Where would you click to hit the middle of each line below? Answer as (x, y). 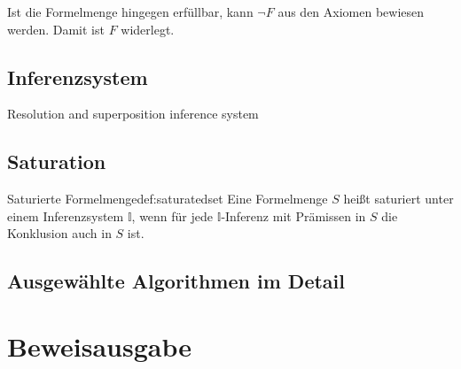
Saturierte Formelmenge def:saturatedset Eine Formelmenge (168, 199)
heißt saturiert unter (398, 199)
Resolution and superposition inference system (133, 114)
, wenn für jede (172, 215)
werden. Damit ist (56, 29)
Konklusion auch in (59, 233)
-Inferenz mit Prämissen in (293, 215)
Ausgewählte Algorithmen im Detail (176, 281)
